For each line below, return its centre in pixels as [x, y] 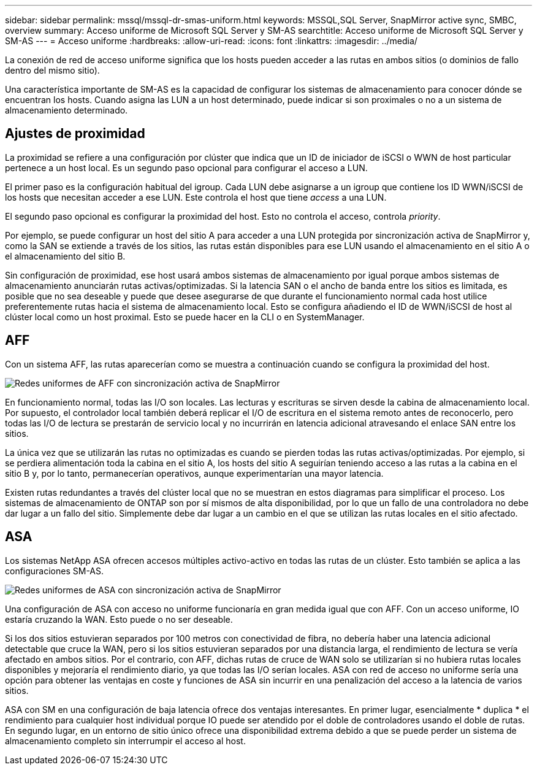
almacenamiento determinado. [67, 110]
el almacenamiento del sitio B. [65, 256]
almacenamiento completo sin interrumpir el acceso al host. [125, 741]
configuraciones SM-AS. [55, 571]
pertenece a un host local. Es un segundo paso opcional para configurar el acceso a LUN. [186, 167]
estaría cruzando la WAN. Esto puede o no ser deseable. [119, 619]
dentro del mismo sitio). [52, 70]
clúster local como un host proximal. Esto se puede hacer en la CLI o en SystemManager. [185, 317]
